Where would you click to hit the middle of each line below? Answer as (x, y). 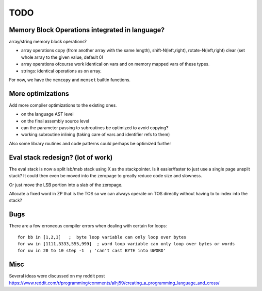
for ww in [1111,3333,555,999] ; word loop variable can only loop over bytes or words (126, 244)
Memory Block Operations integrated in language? (87, 30)
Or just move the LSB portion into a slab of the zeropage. (66, 185)
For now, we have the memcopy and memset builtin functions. (70, 80)
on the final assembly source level (55, 121)
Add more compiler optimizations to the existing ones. (63, 105)
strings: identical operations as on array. (61, 71)
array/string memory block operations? (48, 42)
